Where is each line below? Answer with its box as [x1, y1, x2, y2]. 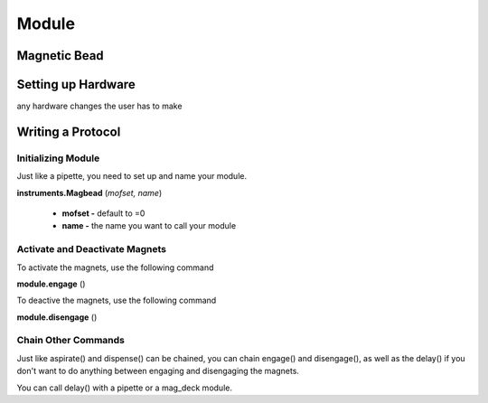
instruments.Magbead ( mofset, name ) [16, 187, 163, 198]
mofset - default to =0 [61, 208, 145, 219]
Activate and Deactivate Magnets [16, 243, 167, 256]
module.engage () [16, 278, 86, 289]
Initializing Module [16, 152, 100, 164]
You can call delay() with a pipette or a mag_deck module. [16, 382, 232, 393]
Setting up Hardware [16, 77, 136, 92]
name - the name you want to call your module [61, 220, 237, 231]
